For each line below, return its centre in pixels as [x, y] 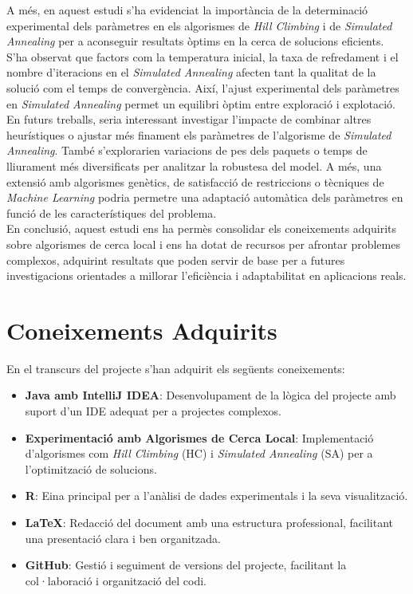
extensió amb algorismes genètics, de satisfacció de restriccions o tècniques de [195, 181]
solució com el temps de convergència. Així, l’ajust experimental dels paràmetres [203, 87]
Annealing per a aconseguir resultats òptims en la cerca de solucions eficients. [195, 41]
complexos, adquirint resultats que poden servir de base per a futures [176, 260]
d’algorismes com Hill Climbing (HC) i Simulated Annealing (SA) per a [199, 453]
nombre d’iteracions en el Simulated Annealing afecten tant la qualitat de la [191, 72]
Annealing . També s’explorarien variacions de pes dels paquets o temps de [187, 150]
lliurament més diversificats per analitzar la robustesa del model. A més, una [194, 165]
